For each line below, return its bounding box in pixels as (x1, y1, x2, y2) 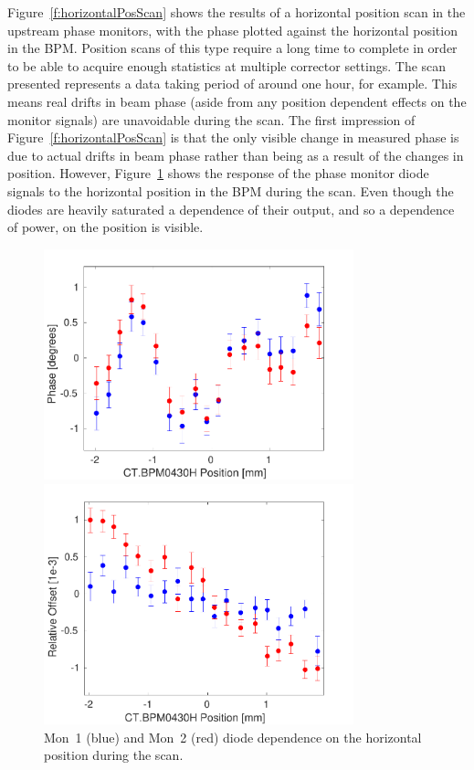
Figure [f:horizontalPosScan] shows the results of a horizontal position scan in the (7, 3, 466, 21)
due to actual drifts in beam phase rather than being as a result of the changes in (7, 145, 464, 164)
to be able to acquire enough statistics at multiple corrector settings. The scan (7, 56, 447, 75)
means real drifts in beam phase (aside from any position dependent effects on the (7, 91, 467, 111)
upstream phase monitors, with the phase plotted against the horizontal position (7, 20, 458, 39)
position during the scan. (44, 745, 184, 765)
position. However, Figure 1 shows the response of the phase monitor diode (7, 163, 429, 183)
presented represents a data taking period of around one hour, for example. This (7, 74, 458, 93)
